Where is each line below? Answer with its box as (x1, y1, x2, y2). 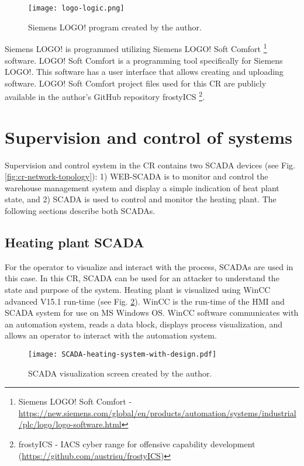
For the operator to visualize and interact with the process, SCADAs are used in (5, 260, 293, 272)
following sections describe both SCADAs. (5, 205, 156, 217)
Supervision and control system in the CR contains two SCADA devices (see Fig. (5, 158, 295, 171)
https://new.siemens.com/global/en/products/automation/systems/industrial (18, 406, 296, 419)
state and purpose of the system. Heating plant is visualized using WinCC (5, 284, 271, 296)
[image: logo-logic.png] (28, 4, 125, 12)
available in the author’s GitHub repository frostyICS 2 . (5, 89, 205, 102)
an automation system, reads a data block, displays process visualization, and (5, 317, 283, 330)
